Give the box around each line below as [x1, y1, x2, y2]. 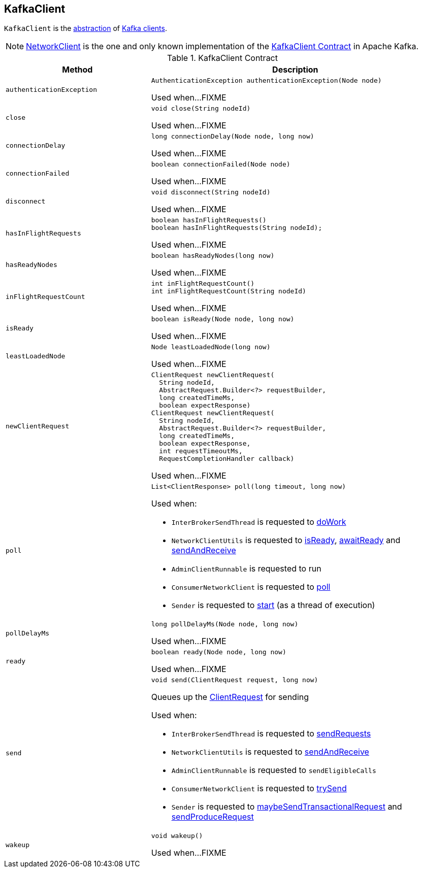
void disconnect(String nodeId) [151, 188, 271, 196]
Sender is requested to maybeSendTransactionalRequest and [171, 801, 402, 812]
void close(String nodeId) [151, 105, 251, 113]
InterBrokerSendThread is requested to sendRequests [171, 728, 371, 739]
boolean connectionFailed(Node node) [151, 160, 290, 169]
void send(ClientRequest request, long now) [151, 676, 318, 684]
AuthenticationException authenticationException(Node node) [151, 77, 382, 85]
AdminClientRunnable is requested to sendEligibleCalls [171, 765, 376, 776]
